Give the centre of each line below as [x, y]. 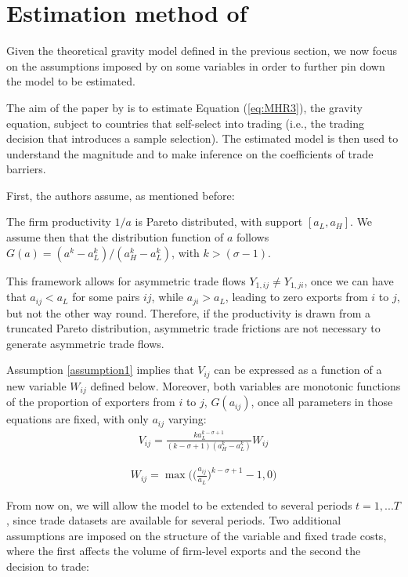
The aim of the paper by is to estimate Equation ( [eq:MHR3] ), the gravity [184, 107]
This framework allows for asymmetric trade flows [126, 280]
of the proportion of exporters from [91, 402]
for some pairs [106, 297]
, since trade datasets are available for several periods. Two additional [174, 520]
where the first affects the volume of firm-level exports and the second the [184, 551]
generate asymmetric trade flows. [85, 343]
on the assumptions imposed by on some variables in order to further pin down [196, 65]
